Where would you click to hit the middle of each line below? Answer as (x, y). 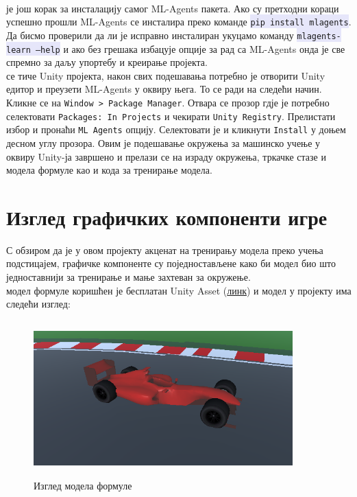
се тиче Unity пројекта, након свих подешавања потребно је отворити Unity (166, 75)
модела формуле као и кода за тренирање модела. (109, 170)
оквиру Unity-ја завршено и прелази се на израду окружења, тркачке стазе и (166, 156)
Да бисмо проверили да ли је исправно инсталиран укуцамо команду (150, 35)
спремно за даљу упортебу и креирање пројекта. (107, 62)
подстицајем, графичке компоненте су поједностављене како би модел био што (171, 263)
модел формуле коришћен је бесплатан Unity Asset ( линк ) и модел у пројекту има (179, 290)
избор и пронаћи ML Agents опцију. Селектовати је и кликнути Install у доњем (176, 129)
